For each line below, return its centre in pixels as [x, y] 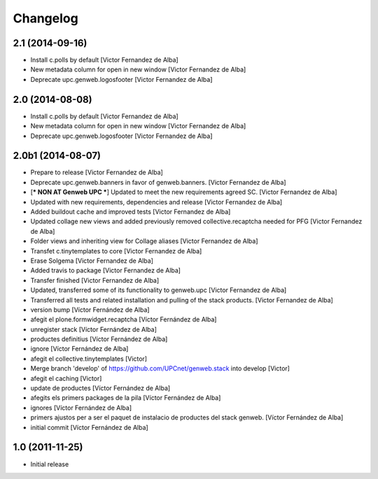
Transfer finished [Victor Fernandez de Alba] [95, 280]
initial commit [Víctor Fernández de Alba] [89, 427]
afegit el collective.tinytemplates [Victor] [89, 359]
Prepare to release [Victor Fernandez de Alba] [97, 172]
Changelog [45, 18]
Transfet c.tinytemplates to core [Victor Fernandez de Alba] [116, 251]
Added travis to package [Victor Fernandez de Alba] [106, 270]
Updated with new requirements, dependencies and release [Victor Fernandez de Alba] [156, 202]
